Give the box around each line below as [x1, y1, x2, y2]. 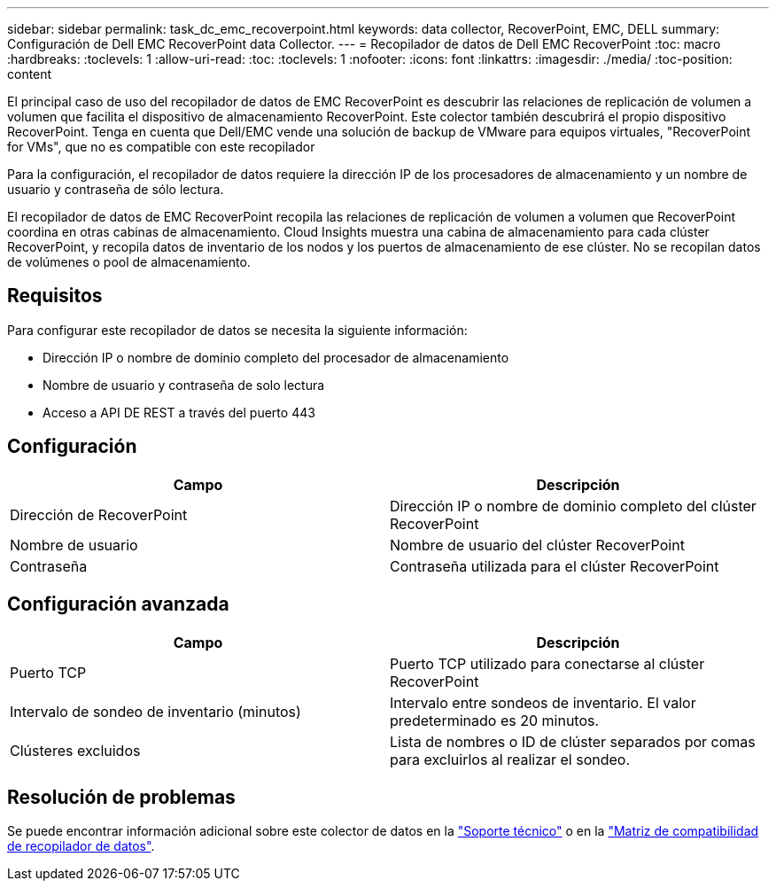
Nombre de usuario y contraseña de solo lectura [43, 377, 325, 393]
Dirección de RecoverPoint [10, 505, 188, 524]
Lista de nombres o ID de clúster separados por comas [390, 732, 756, 751]
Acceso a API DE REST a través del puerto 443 [43, 404, 315, 420]
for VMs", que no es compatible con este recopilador [7, 139, 315, 154]
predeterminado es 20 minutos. [390, 711, 600, 729]
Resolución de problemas [7, 785, 236, 808]
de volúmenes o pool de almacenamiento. [7, 254, 251, 269]
